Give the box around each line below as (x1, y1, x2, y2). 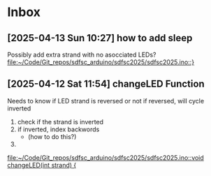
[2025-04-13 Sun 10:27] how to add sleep (7, 32, 193, 44)
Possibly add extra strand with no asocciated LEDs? (7, 50, 157, 59)
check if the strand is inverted (17, 117, 103, 126)
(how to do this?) (27, 132, 77, 140)
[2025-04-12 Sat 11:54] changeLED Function (7, 78, 205, 90)
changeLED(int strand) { (7, 161, 77, 169)
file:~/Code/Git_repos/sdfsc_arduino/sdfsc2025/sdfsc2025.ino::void (7, 153, 204, 161)
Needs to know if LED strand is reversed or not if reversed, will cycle (7, 96, 205, 105)
